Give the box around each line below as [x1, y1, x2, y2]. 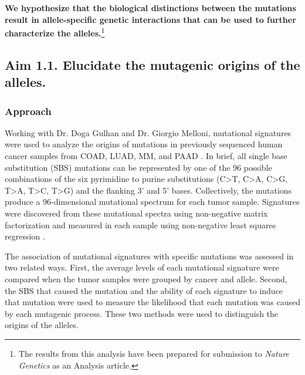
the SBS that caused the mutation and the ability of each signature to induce [5, 284, 283, 296]
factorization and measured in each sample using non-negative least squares [5, 218, 276, 231]
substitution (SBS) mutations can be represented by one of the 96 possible [5, 161, 272, 173]
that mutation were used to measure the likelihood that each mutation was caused [5, 296, 300, 308]
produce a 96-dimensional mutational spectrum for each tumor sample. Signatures [5, 195, 300, 208]
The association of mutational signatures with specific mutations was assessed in [5, 249, 294, 262]
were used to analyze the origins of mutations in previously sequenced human [5, 138, 283, 150]
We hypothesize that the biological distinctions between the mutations [5, 2, 296, 13]
